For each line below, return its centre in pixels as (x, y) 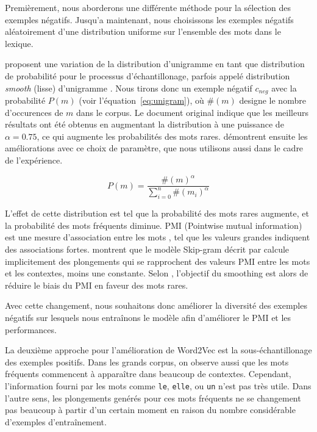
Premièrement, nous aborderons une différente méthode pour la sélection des (148, 7)
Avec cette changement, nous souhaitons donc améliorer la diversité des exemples (156, 305)
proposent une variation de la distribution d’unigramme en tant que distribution (155, 64)
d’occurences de (34, 112)
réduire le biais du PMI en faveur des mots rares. (97, 285)
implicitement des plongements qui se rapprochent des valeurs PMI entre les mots (158, 261)
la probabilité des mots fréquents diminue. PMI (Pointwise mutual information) (154, 225)
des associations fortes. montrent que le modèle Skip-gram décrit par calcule (147, 249)
